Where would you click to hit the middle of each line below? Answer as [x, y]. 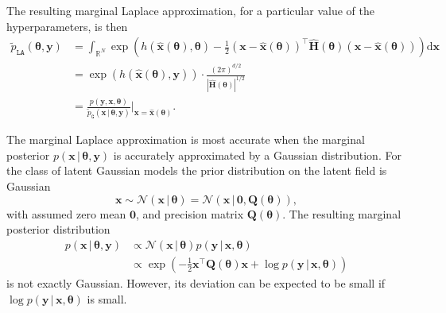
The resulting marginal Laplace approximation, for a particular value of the [190, 10]
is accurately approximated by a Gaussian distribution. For [257, 155]
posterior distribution [58, 229]
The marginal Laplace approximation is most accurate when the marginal [186, 139]
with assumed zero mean [66, 213]
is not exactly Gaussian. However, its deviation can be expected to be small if [196, 282]
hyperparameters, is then [67, 26]
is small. [107, 298]
